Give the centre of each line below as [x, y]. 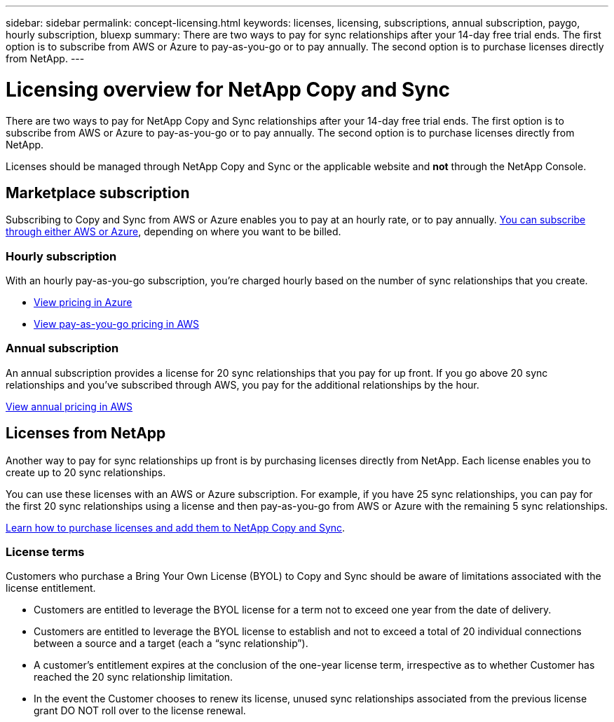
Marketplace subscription [98, 193]
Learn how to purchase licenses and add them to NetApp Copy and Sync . [176, 527]
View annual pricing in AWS [69, 406]
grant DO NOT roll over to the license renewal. [140, 711]
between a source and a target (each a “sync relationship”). [171, 644]
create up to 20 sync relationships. [86, 472]
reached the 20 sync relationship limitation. [134, 677]
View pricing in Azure [83, 303]
